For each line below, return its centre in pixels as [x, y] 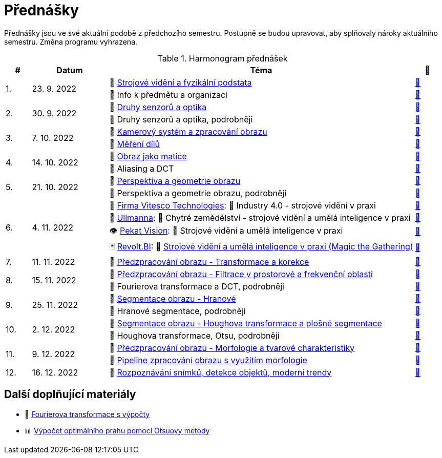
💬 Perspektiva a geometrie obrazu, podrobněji [198, 193]
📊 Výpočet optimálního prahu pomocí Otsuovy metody [117, 430]
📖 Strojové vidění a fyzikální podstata [181, 82]
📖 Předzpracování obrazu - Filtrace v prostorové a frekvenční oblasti [241, 274]
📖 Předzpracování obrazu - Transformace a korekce [209, 262]
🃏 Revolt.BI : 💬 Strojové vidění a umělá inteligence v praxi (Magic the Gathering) [261, 246]
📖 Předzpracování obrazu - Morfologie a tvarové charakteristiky [232, 348]
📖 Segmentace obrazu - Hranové [173, 298]
